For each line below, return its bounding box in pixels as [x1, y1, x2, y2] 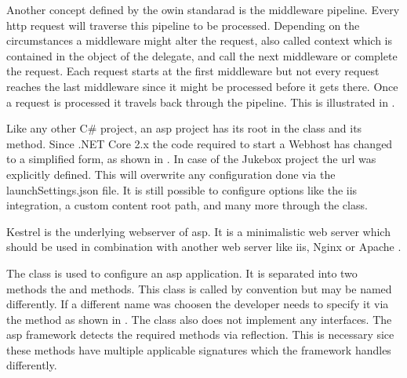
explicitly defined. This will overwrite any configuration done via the [6, 165, 336, 182]
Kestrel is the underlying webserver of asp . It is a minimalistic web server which [6, 223, 391, 239]
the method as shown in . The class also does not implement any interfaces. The [6, 311, 392, 327]
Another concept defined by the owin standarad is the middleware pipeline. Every [6, 2, 400, 17]
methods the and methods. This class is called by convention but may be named [6, 280, 392, 296]
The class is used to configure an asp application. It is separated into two [6, 264, 358, 281]
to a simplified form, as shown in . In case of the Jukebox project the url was [6, 151, 376, 167]
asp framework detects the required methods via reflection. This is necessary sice [6, 326, 394, 343]
